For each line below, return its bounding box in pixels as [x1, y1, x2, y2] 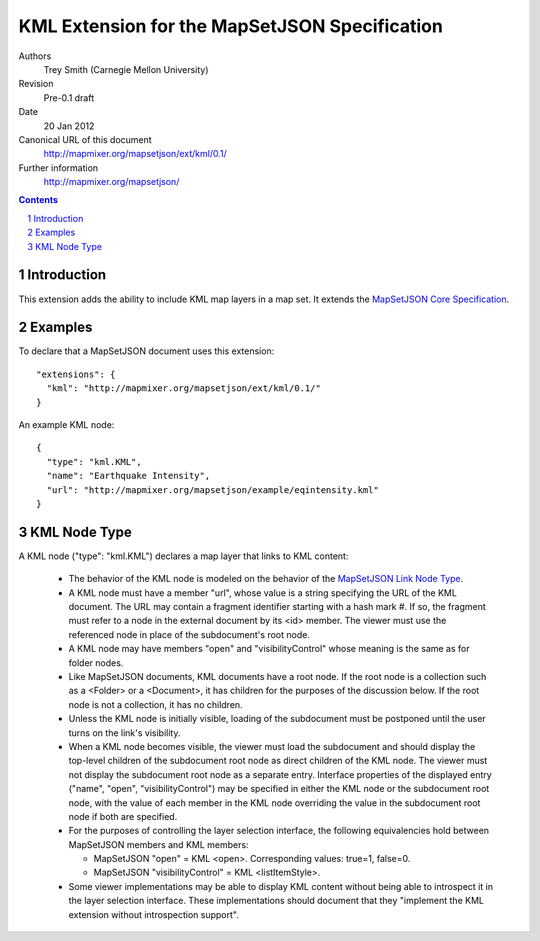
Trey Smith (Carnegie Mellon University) [43, 63, 209, 75]
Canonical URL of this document [18, 133, 152, 145]
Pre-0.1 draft [43, 91, 95, 104]
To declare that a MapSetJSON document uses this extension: [18, 345, 275, 357]
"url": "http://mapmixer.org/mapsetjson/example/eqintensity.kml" [46, 484, 379, 495]
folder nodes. [68, 656, 124, 669]
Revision [18, 78, 54, 90]
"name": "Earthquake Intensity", [46, 470, 211, 482]
